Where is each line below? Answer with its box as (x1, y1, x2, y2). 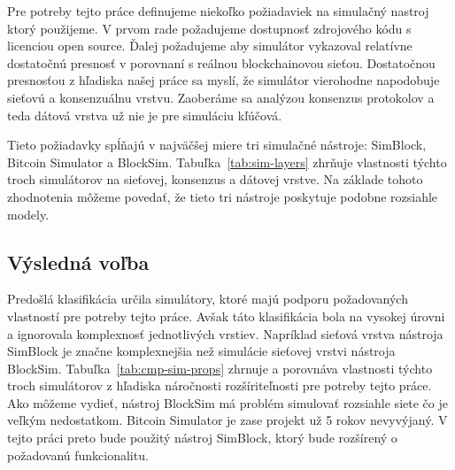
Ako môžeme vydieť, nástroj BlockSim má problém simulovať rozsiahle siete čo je (7, 393, 448, 412)
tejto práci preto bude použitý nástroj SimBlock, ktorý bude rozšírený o (7, 428, 397, 447)
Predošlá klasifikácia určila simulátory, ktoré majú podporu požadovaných (7, 289, 408, 308)
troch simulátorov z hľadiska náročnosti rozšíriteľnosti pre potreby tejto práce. (7, 376, 432, 395)
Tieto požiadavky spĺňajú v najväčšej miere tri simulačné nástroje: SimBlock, (7, 135, 427, 154)
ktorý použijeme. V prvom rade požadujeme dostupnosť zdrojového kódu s (7, 19, 412, 37)
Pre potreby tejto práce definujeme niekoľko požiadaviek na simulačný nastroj (7, 2, 429, 19)
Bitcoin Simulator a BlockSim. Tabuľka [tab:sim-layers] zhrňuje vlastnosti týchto (7, 152, 447, 171)
